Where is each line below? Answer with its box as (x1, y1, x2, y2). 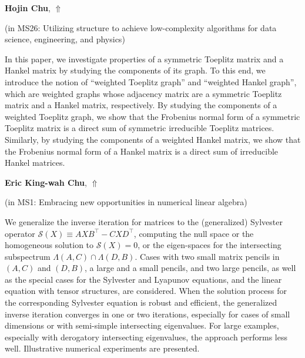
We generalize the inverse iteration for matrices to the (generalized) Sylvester (5, 215, 283, 227)
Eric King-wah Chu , (5, 176, 87, 188)
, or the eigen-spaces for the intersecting (138, 239, 281, 251)
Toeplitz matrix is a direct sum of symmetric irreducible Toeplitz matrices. (5, 122, 274, 134)
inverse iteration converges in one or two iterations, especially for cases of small (5, 307, 290, 320)
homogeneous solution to (5, 239, 94, 251)
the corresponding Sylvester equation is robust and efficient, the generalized (5, 296, 277, 309)
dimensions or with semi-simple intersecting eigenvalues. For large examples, (5, 319, 279, 332)
